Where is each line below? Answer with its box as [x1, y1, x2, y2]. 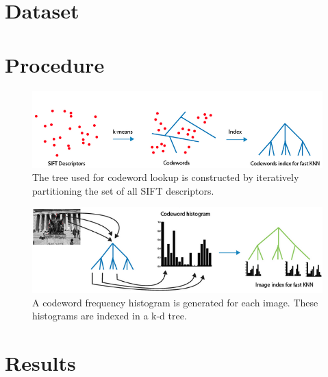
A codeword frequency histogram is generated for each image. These [32, 295, 318, 309]
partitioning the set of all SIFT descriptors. [32, 183, 214, 197]
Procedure [5, 50, 105, 78]
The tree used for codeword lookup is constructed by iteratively [32, 170, 299, 184]
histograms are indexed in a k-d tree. [32, 308, 187, 323]
